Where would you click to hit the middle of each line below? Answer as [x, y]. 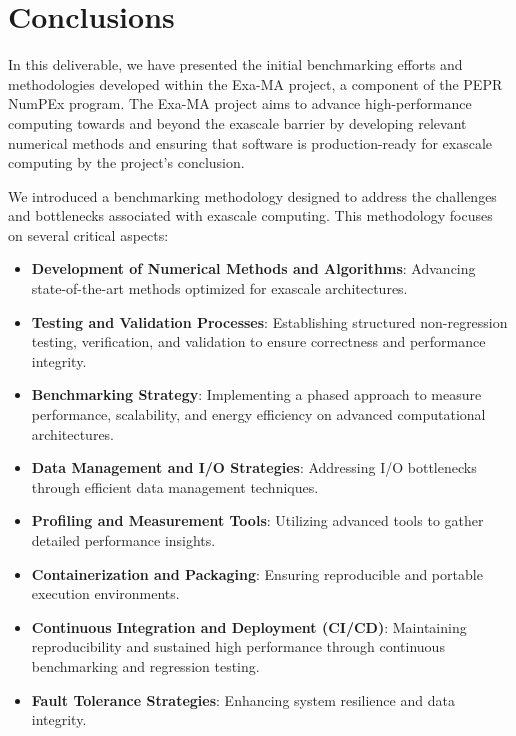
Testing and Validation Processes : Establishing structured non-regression [269, 321]
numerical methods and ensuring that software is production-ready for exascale [250, 142]
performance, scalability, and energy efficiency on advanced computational [258, 414]
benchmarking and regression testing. [145, 665]
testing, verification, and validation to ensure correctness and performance [258, 341]
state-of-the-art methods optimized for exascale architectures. [219, 288]
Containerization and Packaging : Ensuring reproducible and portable [257, 573]
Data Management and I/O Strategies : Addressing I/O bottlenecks [254, 467]
